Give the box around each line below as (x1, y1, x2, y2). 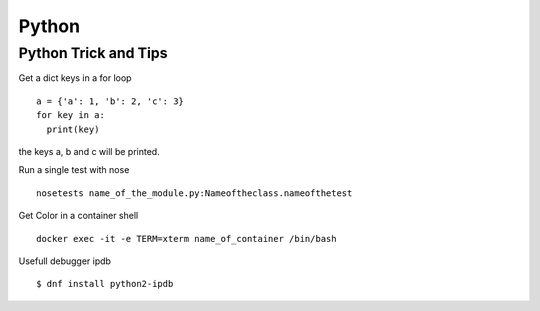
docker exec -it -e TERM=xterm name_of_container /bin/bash (36, 233, 337, 244)
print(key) (46, 123, 100, 135)
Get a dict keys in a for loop (18, 72, 132, 84)
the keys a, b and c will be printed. (18, 145, 160, 157)
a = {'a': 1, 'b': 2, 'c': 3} (36, 95, 185, 107)
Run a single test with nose (18, 164, 130, 176)
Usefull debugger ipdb (18, 255, 112, 267)
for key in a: (36, 110, 105, 121)
